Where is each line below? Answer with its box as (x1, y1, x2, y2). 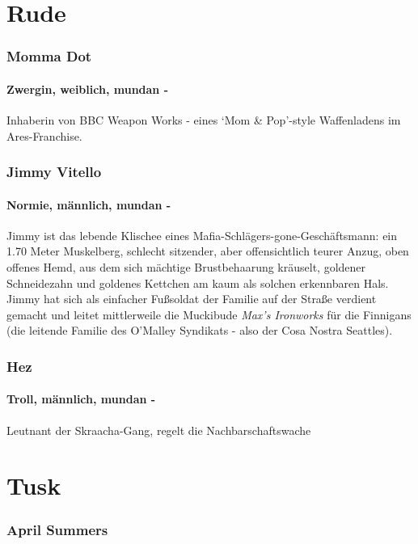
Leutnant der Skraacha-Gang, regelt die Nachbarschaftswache (6, 421, 311, 438)
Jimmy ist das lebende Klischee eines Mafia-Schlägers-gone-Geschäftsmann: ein (6, 226, 398, 243)
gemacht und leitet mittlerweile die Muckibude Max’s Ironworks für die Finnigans (6, 306, 412, 323)
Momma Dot (6, 46, 92, 66)
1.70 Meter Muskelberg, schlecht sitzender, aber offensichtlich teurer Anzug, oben (6, 242, 409, 259)
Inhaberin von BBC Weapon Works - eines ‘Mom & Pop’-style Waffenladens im (6, 112, 401, 129)
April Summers (6, 519, 108, 539)
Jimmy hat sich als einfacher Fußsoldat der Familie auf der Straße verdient (6, 290, 377, 307)
